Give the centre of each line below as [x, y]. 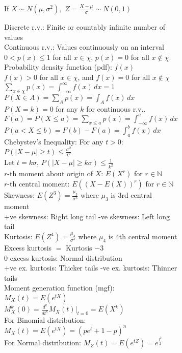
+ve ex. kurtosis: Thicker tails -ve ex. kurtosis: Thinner [91, 268]
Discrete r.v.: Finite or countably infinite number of [85, 27]
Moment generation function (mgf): [59, 288]
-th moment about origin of [50, 173]
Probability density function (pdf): [58, 67]
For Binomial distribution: [45, 320]
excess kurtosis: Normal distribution [66, 257]
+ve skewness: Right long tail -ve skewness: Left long [87, 216]
